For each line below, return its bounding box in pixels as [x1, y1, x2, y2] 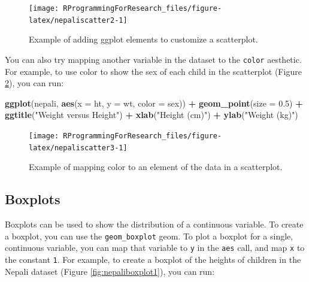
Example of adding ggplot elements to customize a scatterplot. [29, 33, 258, 46]
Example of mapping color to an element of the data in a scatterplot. [29, 160, 283, 173]
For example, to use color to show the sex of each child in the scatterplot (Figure [5, 65, 302, 77]
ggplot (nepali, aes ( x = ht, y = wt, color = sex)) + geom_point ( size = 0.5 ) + [5, 96, 303, 109]
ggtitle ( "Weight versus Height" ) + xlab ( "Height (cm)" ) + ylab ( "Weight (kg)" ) [5, 108, 298, 121]
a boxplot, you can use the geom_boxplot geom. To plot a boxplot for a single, [5, 229, 293, 242]
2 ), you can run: [5, 77, 64, 89]
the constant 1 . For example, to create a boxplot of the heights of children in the [5, 253, 301, 265]
